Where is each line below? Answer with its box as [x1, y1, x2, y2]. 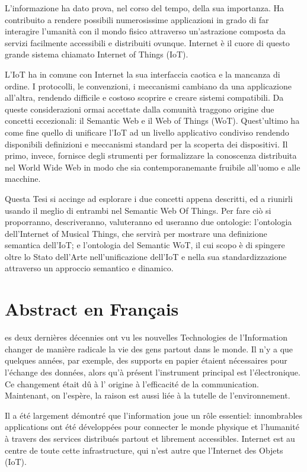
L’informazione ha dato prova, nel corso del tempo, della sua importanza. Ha [5, 2, 284, 14]
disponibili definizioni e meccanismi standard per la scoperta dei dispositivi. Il [5, 137, 288, 150]
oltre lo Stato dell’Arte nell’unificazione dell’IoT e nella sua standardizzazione [5, 250, 287, 262]
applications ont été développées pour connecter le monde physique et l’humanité [5, 420, 299, 433]
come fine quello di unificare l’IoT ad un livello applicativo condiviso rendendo [5, 126, 289, 138]
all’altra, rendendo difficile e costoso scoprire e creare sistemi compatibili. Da [5, 91, 284, 104]
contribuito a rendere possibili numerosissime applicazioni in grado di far [5, 13, 269, 25]
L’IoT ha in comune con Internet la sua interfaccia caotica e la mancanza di [5, 68, 280, 80]
